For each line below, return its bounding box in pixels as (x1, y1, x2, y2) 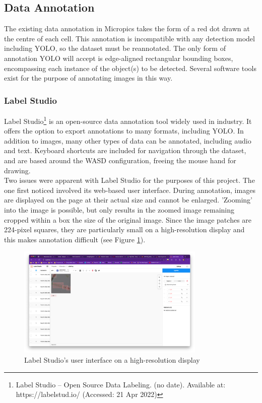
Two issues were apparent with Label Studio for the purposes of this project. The (4, 175, 255, 185)
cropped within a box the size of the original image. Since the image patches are (4, 214, 252, 225)
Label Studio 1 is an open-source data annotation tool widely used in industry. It (4, 114, 252, 126)
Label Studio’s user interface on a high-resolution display (24, 355, 200, 365)
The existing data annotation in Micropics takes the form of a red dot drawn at (4, 23, 250, 34)
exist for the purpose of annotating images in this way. (4, 73, 173, 83)
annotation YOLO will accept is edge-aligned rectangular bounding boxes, (4, 52, 233, 63)
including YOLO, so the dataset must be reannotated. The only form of (4, 43, 226, 53)
